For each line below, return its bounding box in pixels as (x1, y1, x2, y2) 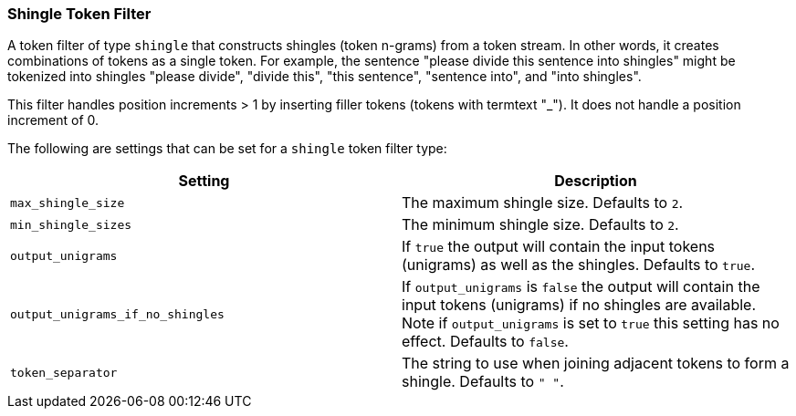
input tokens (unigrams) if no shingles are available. (402, 296, 756, 315)
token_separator (10, 365, 118, 380)
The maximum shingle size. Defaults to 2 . (402, 193, 684, 213)
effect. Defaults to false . (402, 332, 569, 351)
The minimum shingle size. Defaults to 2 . (402, 215, 679, 234)
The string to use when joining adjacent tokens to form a (402, 354, 790, 373)
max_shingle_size (10, 195, 125, 210)
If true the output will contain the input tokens (402, 237, 716, 256)
